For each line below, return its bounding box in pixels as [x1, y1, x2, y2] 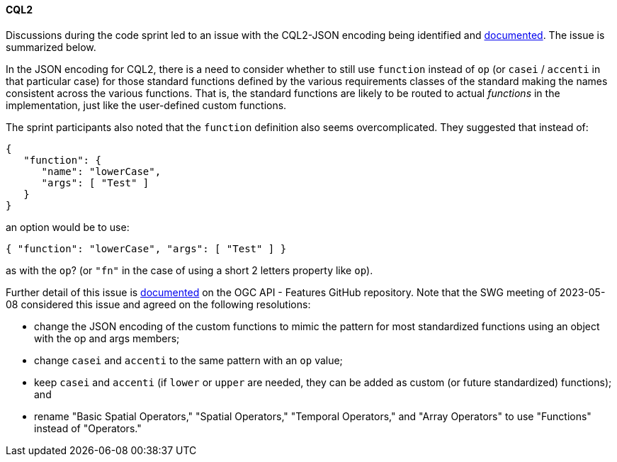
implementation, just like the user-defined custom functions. [6, 98, 287, 111]
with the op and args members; [34, 332, 180, 344]
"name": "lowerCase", [41, 165, 162, 177]
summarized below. [6, 40, 96, 53]
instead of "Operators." [34, 422, 142, 434]
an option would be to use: [6, 220, 130, 233]
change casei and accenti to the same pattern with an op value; [34, 354, 343, 366]
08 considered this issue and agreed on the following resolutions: [6, 298, 311, 310]
